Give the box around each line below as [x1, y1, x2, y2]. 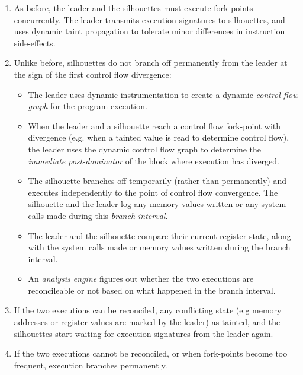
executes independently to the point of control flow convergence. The [28, 186, 278, 198]
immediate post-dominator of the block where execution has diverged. [28, 154, 279, 167]
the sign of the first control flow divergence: [14, 68, 172, 80]
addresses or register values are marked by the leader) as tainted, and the [14, 316, 281, 328]
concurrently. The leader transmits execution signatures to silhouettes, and [14, 13, 285, 26]
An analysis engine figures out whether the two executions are [28, 272, 254, 285]
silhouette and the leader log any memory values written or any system [28, 198, 286, 210]
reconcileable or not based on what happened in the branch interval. [28, 284, 276, 296]
